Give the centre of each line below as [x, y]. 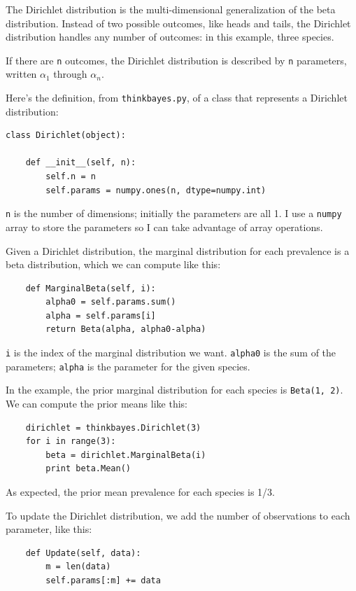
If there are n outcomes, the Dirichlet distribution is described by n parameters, [176, 60]
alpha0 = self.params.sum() [111, 302]
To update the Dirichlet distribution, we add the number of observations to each [178, 515]
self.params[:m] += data [103, 580]
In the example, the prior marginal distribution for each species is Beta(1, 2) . [175, 390]
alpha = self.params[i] [101, 315]
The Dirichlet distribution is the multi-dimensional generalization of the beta [171, 9]
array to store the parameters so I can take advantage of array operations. [164, 227]
